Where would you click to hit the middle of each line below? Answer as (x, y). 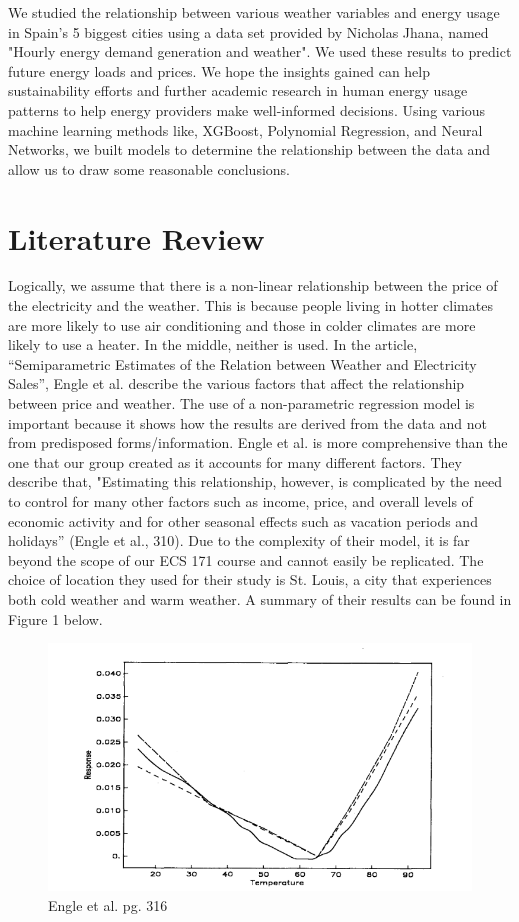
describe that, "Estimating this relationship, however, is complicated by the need (255, 481)
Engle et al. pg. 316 (108, 904)
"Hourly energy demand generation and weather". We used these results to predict (260, 51)
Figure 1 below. (55, 618)
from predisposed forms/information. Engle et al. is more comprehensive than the (258, 442)
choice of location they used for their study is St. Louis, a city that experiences (250, 579)
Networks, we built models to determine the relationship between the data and (249, 149)
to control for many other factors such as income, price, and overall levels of (240, 501)
